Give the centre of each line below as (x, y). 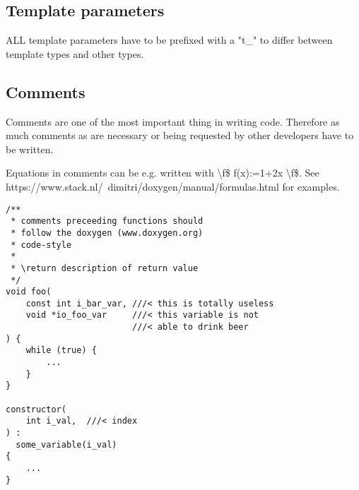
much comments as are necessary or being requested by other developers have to (180, 135)
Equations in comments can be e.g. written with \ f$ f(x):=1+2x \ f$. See (163, 173)
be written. (30, 149)
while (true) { (61, 351)
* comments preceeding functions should (107, 221)
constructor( (36, 409)
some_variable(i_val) (66, 444)
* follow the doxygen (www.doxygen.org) (107, 233)
